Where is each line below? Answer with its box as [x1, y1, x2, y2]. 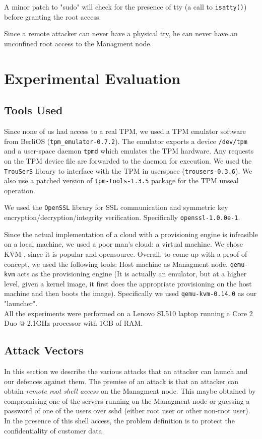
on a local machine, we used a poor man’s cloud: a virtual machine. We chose [4, 239, 243, 249]
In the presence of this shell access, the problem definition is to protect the [4, 415, 235, 426]
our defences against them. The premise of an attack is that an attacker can [4, 376, 239, 386]
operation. [4, 185, 35, 195]
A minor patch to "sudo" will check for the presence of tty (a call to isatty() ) [4, 2, 247, 12]
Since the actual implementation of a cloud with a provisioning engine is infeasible [4, 229, 258, 239]
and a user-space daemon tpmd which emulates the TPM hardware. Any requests [4, 145, 254, 156]
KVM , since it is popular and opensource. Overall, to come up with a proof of [4, 248, 247, 259]
